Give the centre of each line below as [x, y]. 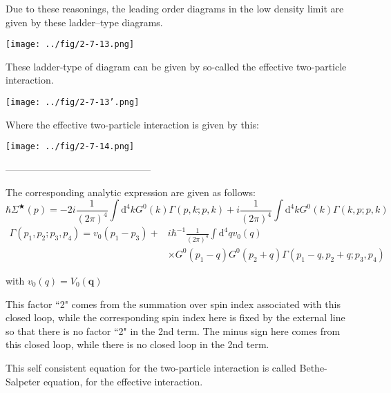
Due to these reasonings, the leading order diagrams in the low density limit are [175, 8]
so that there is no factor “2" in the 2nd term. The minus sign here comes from [173, 330]
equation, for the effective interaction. [123, 381]
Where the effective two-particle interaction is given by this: [132, 124]
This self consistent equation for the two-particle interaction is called [151, 367]
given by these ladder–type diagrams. [84, 22]
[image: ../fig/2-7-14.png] [70, 147]
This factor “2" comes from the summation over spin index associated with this [173, 304]
